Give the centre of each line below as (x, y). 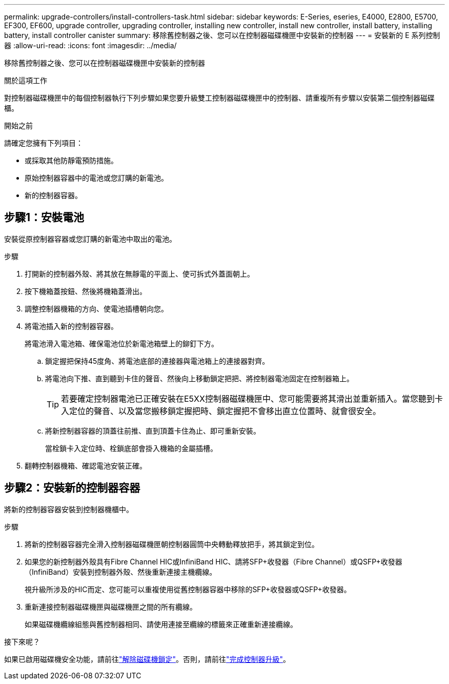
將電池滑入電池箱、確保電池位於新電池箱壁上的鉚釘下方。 (121, 343)
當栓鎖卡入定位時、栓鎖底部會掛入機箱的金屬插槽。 (131, 448)
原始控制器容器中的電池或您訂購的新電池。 (96, 178)
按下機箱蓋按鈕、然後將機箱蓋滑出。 (86, 291)
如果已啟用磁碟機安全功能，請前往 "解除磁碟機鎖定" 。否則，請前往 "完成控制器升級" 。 (147, 659)
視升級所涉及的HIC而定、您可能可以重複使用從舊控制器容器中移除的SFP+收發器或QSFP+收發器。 (188, 589)
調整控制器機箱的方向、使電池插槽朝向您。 (96, 308)
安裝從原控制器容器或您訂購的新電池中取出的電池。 (90, 239)
